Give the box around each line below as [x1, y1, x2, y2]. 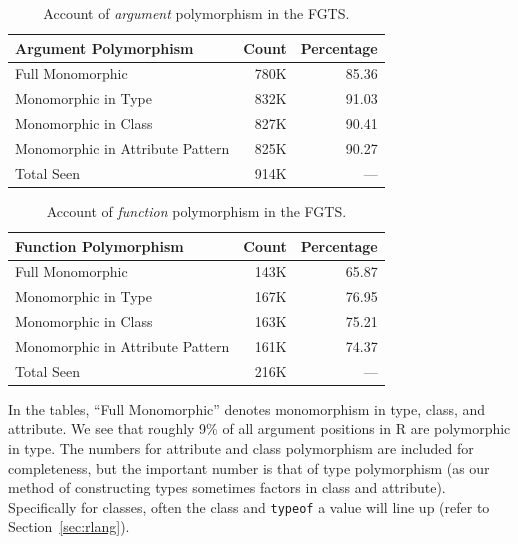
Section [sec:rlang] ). [8, 516, 130, 537]
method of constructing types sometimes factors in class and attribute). [8, 477, 446, 498]
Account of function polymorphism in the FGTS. [46, 200, 347, 221]
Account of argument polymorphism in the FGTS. [43, 3, 350, 23]
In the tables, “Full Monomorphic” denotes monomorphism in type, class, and [8, 398, 486, 419]
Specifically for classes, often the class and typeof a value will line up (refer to [8, 496, 490, 517]
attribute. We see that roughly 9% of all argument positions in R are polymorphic [8, 418, 511, 439]
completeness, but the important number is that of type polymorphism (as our [8, 457, 490, 478]
